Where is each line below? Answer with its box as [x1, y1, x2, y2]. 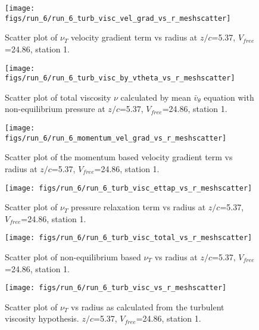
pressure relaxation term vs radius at [71, 201, 206, 213]
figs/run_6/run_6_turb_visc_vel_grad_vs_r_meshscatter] [5, 14, 231, 23]
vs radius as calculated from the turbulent [71, 300, 224, 313]
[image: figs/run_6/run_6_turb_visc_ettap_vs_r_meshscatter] [5, 183, 252, 192]
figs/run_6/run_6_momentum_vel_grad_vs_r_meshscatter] [5, 133, 227, 142]
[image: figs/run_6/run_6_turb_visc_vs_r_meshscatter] [5, 284, 227, 292]
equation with [204, 91, 254, 103]
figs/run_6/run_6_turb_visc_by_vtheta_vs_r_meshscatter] [5, 74, 235, 83]
